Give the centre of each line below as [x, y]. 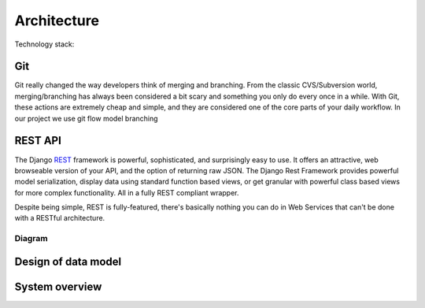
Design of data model [68, 261]
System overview [58, 286]
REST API [38, 141]
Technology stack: [44, 44]
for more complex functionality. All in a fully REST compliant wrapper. [127, 192]
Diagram [31, 239]
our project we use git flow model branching [86, 118]
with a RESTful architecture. [60, 218]
